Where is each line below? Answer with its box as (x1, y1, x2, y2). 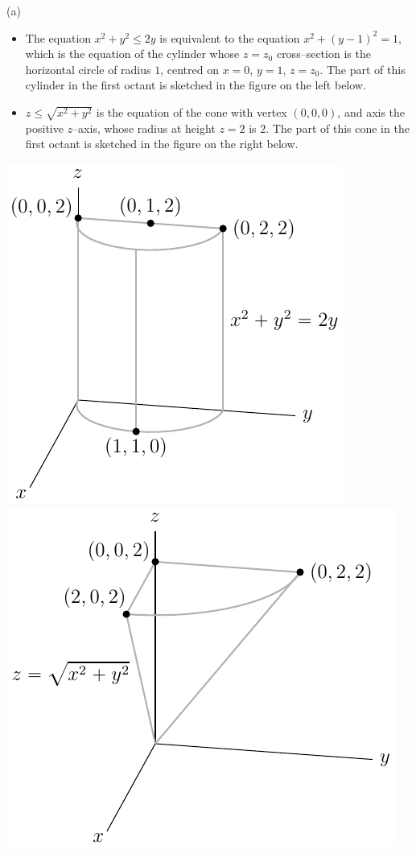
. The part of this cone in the (266, 119, 410, 136)
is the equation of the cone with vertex (96, 103, 287, 120)
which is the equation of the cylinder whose (25, 45, 240, 62)
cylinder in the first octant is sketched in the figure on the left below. (25, 76, 366, 93)
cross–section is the (276, 45, 371, 62)
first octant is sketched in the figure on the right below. (25, 135, 299, 152)
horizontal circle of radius (25, 60, 151, 77)
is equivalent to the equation (159, 29, 300, 46)
